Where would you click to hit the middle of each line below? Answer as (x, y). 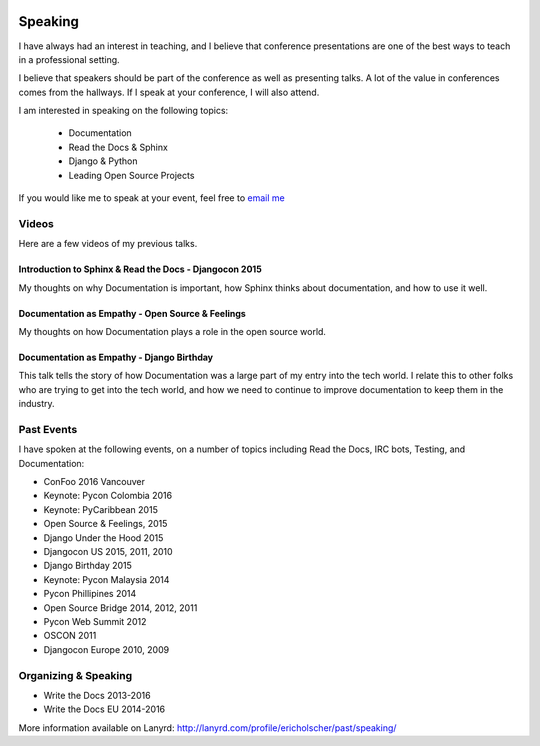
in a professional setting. (69, 59)
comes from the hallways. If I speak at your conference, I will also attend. (169, 92)
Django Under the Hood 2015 (103, 537)
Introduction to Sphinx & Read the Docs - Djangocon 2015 (140, 269)
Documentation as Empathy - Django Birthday (116, 357)
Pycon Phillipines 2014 (90, 594)
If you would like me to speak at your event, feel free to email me (151, 198)
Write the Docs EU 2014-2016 (104, 709)
